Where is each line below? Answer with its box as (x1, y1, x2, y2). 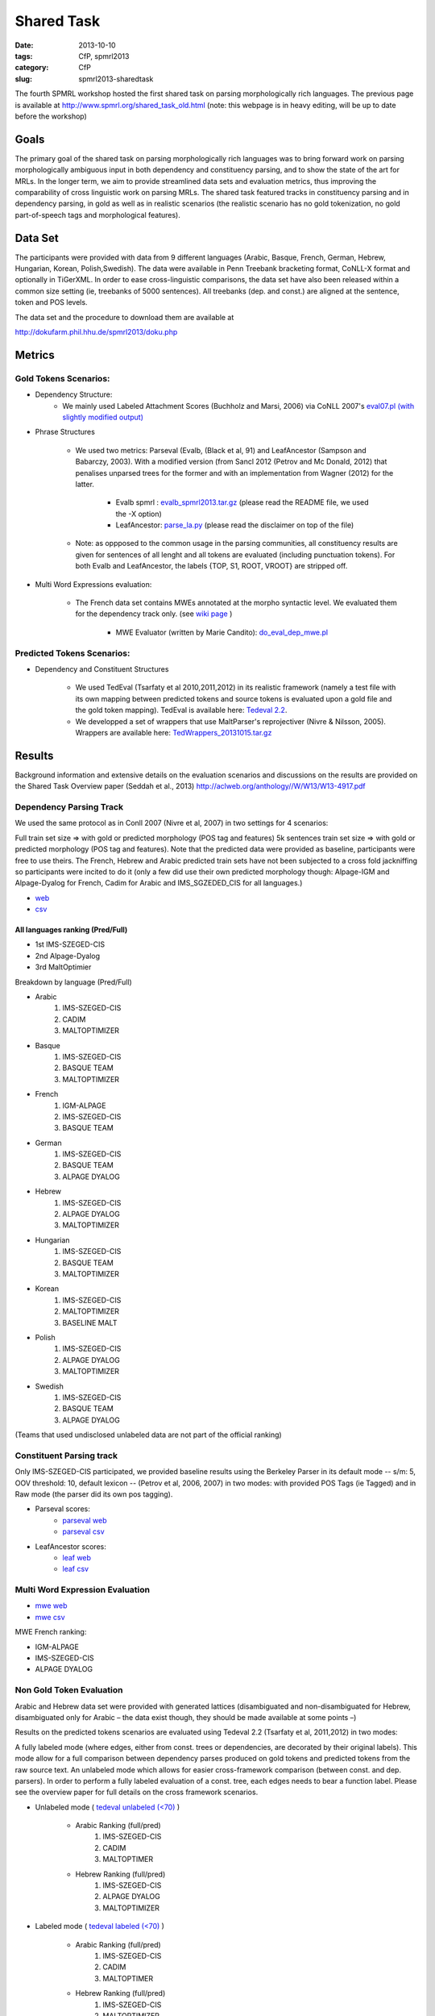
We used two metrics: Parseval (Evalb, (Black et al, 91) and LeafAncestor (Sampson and (75, 445, 367, 455)
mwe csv (35, 1612, 65, 1622)
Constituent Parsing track (14, 1450, 118, 1461)
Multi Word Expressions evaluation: (35, 579, 152, 589)
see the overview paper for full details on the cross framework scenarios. (14, 1787, 259, 1797)
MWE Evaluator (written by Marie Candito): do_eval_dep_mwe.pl (115, 627, 329, 637)
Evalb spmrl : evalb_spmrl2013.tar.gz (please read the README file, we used (115, 498, 370, 507)
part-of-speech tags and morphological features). (14, 210, 180, 219)
